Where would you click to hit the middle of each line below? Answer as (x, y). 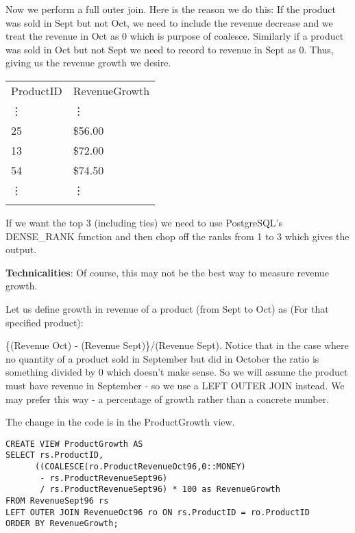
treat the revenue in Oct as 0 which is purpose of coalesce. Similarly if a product (175, 36)
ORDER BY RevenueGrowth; (62, 524)
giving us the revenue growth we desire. (88, 63)
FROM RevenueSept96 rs (57, 500)
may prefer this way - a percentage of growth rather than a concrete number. (168, 399)
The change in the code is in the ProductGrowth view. (120, 422)
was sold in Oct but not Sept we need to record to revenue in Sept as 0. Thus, (170, 49)
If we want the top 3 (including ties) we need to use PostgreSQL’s (144, 222)
